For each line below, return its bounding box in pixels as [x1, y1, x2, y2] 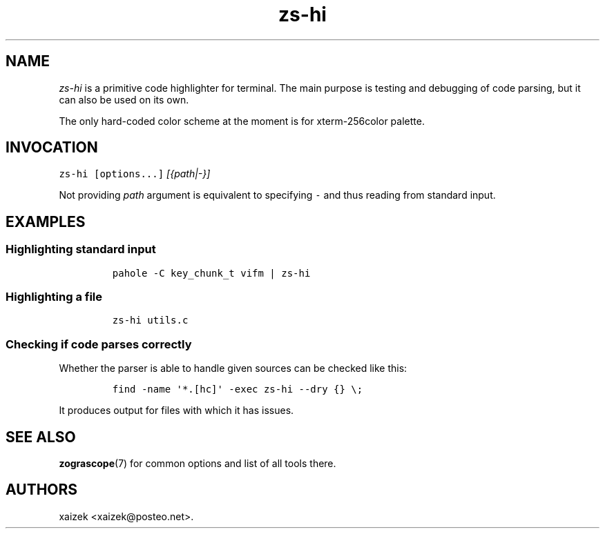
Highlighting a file [6, 290, 103, 304]
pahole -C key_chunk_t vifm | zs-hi [112, 267, 311, 279]
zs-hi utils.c [112, 315, 189, 326]
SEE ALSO [6, 428, 76, 446]
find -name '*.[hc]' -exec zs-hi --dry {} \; [112, 384, 363, 395]
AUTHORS [6, 481, 78, 499]
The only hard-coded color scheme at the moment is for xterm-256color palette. [59, 115, 425, 127]
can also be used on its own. [59, 93, 189, 106]
